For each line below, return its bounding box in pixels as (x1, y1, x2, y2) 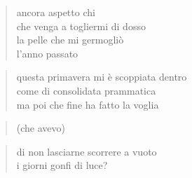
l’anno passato (16, 46, 78, 60)
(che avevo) (16, 121, 65, 135)
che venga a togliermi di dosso (16, 18, 146, 33)
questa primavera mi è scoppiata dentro (16, 69, 187, 84)
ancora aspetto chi (16, 5, 95, 19)
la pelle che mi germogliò (16, 32, 124, 47)
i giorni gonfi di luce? (16, 158, 108, 172)
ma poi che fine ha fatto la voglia (16, 97, 159, 111)
